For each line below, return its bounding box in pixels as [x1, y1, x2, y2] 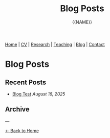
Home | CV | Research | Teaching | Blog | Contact [5, 41, 105, 47]
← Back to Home [5, 128, 39, 134]
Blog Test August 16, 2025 [12, 91, 66, 97]
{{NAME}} [72, 19, 92, 25]
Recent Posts [5, 78, 46, 86]
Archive [5, 105, 30, 114]
